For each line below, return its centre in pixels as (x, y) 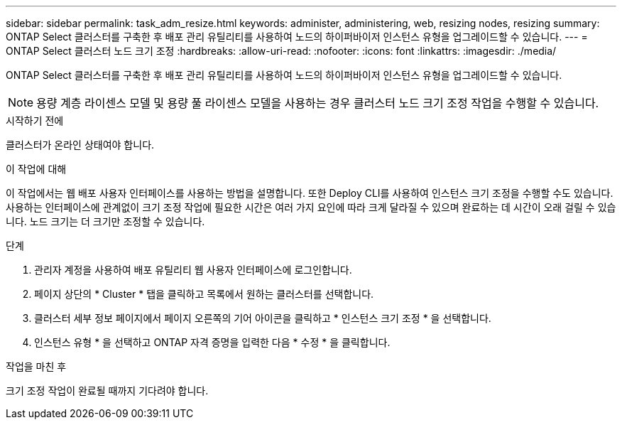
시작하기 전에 (35, 120)
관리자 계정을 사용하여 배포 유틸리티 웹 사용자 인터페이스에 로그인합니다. (193, 270)
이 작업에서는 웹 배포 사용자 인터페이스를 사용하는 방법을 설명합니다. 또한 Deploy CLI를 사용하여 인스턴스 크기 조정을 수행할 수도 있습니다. (310, 193)
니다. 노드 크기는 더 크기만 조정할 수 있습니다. (105, 221)
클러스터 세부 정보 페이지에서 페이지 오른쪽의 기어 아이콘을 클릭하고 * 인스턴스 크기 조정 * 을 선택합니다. (263, 318)
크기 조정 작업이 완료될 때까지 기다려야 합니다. (107, 391)
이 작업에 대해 (36, 169)
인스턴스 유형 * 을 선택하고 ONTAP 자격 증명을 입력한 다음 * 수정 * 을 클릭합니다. (212, 342)
